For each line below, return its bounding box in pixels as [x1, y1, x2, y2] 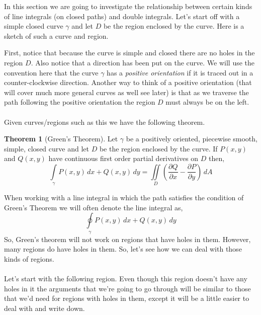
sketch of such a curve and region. [4, 30, 109, 41]
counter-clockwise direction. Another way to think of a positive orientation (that [4, 77, 252, 88]
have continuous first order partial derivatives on [48, 153, 199, 164]
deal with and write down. [4, 303, 85, 313]
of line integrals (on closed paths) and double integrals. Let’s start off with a [4, 11, 240, 21]
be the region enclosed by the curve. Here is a [103, 21, 244, 31]
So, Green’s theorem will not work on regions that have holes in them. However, [4, 233, 251, 244]
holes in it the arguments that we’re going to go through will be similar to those [4, 283, 251, 293]
